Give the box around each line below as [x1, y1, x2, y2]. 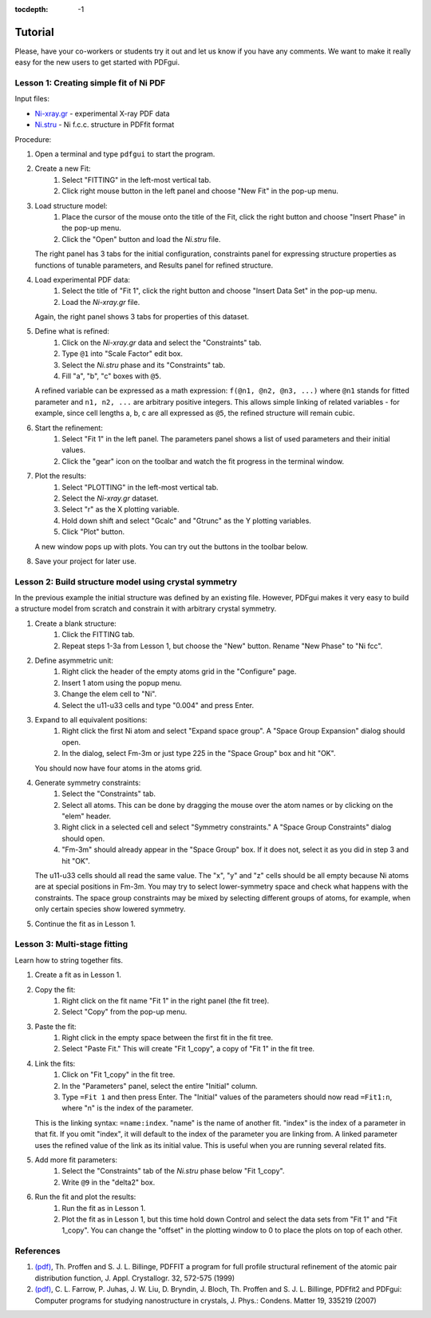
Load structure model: [34, 200, 108, 211]
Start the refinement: [34, 423, 103, 433]
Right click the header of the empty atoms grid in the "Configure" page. [61, 667, 297, 676]
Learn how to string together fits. [14, 955, 124, 965]
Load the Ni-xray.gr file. [61, 297, 140, 307]
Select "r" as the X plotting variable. [61, 505, 180, 514]
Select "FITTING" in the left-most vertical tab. [61, 175, 212, 184]
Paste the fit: [34, 1022, 77, 1031]
